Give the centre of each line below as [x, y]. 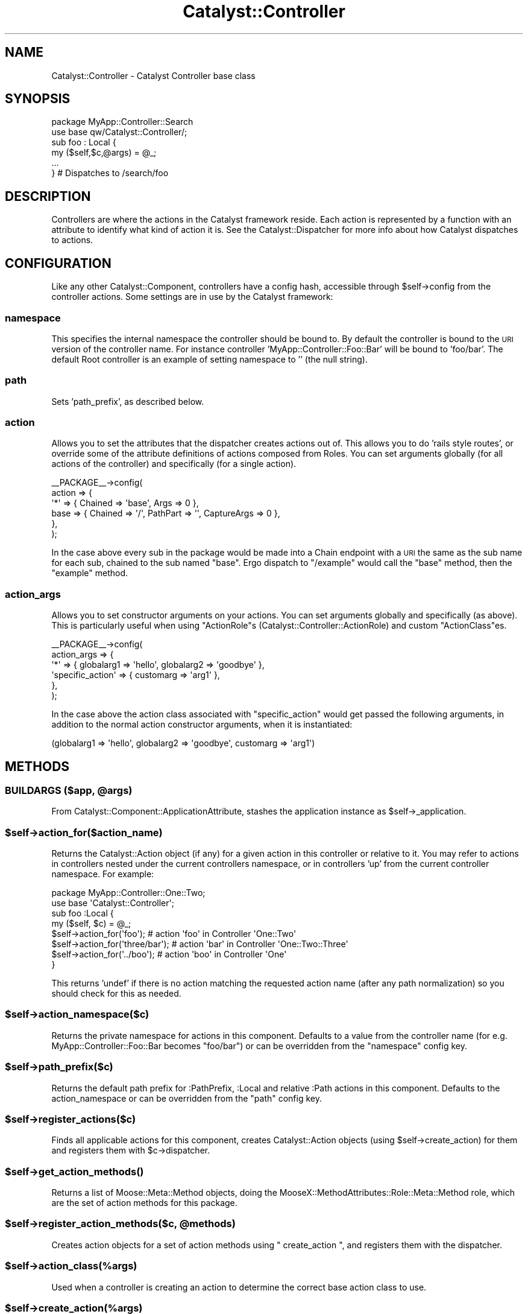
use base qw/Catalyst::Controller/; [119, 132]
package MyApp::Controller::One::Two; [128, 893]
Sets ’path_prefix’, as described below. [128, 401]
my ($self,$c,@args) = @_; [104, 153]
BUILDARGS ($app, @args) [69, 790]
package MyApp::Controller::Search [122, 122]
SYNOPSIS [38, 99]
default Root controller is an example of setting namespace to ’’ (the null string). [209, 359]
